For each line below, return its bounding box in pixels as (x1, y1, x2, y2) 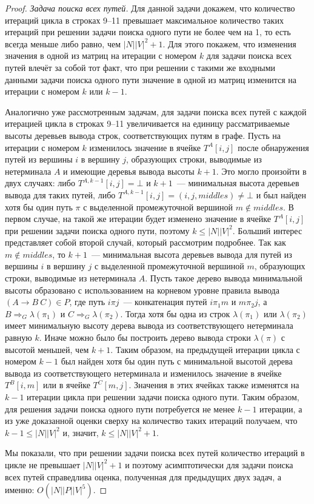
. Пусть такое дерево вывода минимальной (145, 272, 302, 284)
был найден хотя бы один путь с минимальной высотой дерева (61, 355, 293, 368)
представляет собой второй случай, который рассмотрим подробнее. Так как (5, 236, 286, 249)
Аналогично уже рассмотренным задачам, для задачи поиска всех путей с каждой (5, 105, 307, 118)
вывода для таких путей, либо (5, 188, 116, 201)
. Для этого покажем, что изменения (162, 37, 296, 50)
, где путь (69, 295, 105, 308)
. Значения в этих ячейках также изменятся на (129, 378, 299, 391)
